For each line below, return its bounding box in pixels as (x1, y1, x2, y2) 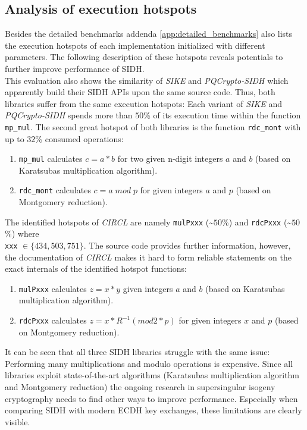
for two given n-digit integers (117, 152, 223, 165)
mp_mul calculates (18, 152, 83, 165)
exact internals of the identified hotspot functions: (5, 262, 187, 275)
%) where (5, 227, 39, 240)
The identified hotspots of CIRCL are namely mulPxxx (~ (5, 215, 214, 228)
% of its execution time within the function (143, 109, 301, 121)
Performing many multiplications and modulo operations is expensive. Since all (5, 357, 293, 369)
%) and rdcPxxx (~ (222, 215, 292, 228)
